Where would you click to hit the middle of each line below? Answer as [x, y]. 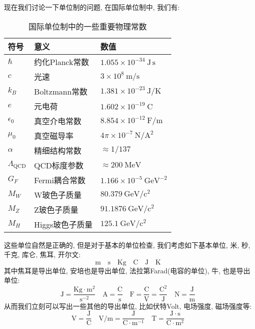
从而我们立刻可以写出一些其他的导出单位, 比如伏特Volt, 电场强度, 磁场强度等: [128, 306]
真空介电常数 [58, 121]
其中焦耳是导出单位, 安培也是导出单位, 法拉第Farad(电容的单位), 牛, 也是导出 [127, 270]
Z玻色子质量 [56, 209]
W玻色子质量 [58, 195]
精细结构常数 [58, 150]
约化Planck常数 [62, 62]
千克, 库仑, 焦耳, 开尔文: [42, 254]
